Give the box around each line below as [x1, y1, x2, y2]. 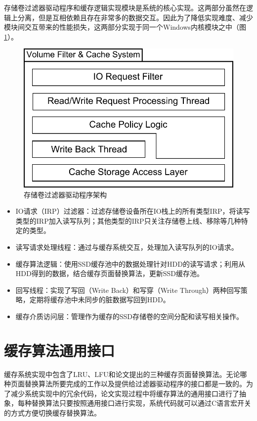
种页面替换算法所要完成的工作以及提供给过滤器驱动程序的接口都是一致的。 [4, 378, 246, 389]
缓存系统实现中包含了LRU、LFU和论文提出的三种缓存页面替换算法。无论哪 [4, 369, 247, 379]
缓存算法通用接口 [4, 340, 115, 360]
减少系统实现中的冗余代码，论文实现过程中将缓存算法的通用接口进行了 [10, 388, 239, 398]
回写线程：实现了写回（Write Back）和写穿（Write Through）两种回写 [15, 284, 241, 295]
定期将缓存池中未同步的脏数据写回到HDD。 [29, 294, 170, 305]
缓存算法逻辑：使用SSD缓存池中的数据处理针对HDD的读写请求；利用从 [15, 258, 245, 269]
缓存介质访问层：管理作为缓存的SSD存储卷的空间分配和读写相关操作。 [15, 311, 244, 321]
